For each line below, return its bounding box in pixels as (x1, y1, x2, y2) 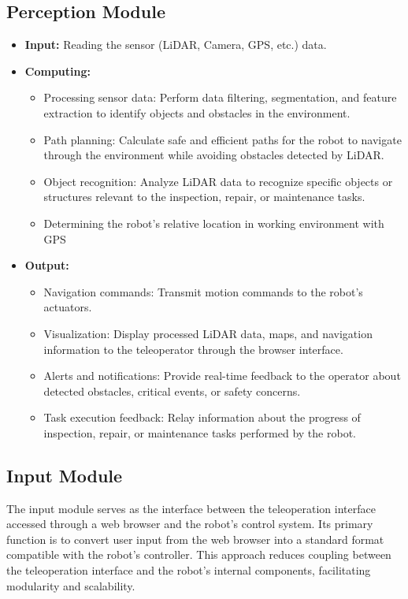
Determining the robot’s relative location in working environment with (43, 214, 384, 231)
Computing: (24, 62, 91, 79)
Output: (24, 257, 69, 273)
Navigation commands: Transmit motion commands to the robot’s (43, 283, 363, 299)
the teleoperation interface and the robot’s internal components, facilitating (6, 562, 371, 579)
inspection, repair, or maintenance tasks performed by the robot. (43, 424, 356, 441)
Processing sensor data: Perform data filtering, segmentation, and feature (43, 89, 397, 106)
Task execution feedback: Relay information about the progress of (43, 409, 361, 426)
